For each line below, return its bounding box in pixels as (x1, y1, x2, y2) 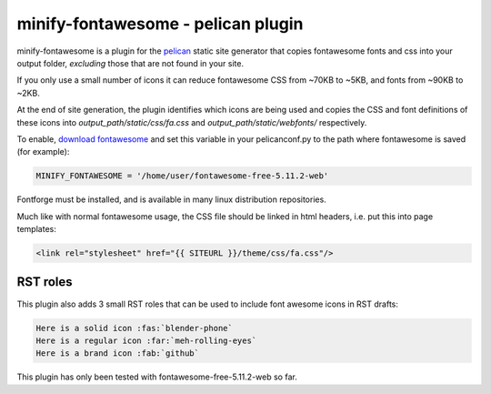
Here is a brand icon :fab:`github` (35, 349, 200, 359)
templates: (16, 224, 56, 235)
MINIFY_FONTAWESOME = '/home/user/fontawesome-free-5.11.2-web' (35, 171, 329, 181)
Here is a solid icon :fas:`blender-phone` (35, 323, 234, 333)
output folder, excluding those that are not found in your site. (16, 57, 245, 68)
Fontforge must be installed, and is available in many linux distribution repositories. (16, 194, 326, 205)
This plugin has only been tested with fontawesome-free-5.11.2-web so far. (16, 371, 297, 382)
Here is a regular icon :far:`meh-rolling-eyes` (35, 335, 257, 346)
